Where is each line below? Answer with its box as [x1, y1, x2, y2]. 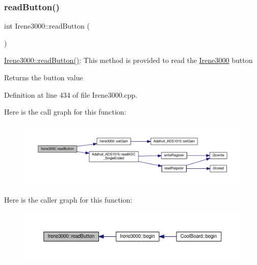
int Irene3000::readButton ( [4, 20, 90, 31]
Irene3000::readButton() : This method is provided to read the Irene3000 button [4, 55, 253, 65]
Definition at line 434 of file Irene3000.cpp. [4, 89, 138, 100]
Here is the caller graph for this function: [4, 194, 133, 205]
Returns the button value [4, 72, 83, 82]
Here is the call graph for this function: [4, 106, 126, 117]
